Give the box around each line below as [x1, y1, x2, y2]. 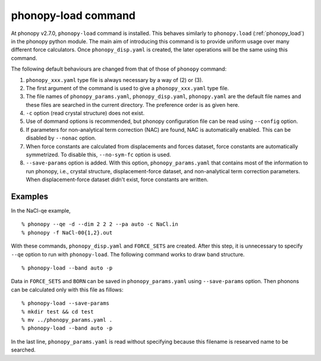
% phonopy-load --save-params [21, 300, 110, 307]
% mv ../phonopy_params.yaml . [21, 316, 113, 323]
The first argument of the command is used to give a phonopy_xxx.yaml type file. [26, 84, 229, 91]
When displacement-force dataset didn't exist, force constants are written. [26, 176, 209, 183]
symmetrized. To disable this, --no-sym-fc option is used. [26, 151, 172, 159]
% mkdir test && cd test [21, 308, 94, 315]
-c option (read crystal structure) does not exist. [26, 110, 145, 117]
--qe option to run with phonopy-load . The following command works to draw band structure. [11, 251, 245, 258]
